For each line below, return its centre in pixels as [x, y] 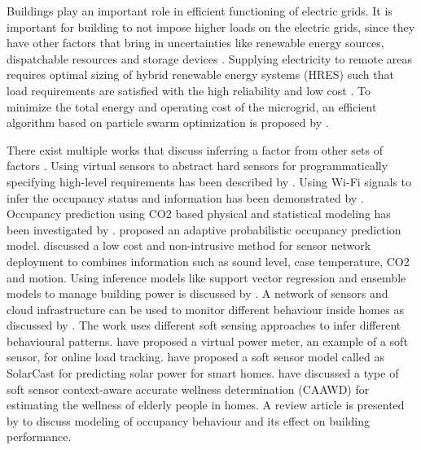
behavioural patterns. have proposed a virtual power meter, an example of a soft [207, 341]
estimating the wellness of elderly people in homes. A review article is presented [206, 405]
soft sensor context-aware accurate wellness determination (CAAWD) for [188, 389]
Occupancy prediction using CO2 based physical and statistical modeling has [199, 214]
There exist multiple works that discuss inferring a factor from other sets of [195, 149]
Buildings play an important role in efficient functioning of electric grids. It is [200, 11]
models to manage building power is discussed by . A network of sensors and [197, 293]
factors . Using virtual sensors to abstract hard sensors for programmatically [197, 166]
